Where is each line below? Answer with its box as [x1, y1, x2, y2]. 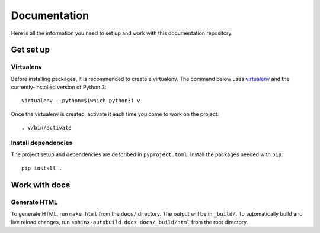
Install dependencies [11, 139, 73, 147]
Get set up [11, 45, 50, 55]
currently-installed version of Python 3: [11, 83, 107, 91]
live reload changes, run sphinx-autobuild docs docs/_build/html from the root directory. [11, 219, 248, 226]
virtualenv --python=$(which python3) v [21, 98, 140, 104]
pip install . [21, 164, 62, 171]
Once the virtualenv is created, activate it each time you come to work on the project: [11, 110, 219, 118]
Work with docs [11, 180, 71, 190]
